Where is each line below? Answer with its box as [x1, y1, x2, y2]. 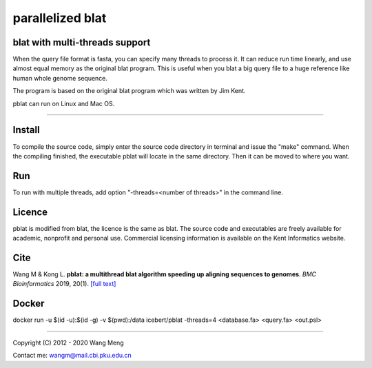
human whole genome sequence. [12, 74, 108, 82]
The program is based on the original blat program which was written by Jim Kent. [12, 87, 246, 95]
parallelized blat [12, 10, 107, 25]
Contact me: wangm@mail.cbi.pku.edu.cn [12, 351, 132, 360]
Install [12, 124, 41, 136]
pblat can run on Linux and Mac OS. [12, 99, 115, 108]
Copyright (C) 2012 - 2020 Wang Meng [12, 338, 124, 347]
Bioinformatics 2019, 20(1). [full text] [12, 280, 116, 288]
